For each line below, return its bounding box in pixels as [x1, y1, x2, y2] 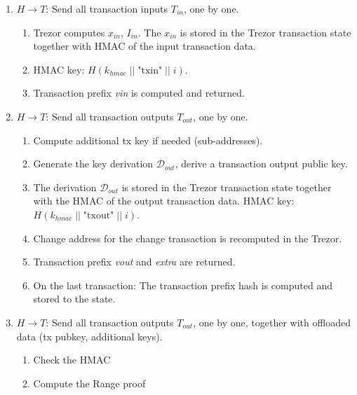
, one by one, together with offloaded [193, 314, 351, 329]
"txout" [83, 210, 114, 221]
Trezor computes [33, 25, 105, 39]
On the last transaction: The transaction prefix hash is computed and [33, 277, 332, 292]
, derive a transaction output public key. [175, 156, 348, 171]
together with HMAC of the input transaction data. [33, 39, 256, 53]
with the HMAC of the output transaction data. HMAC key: [33, 193, 295, 208]
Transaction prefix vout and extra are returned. [33, 254, 236, 269]
